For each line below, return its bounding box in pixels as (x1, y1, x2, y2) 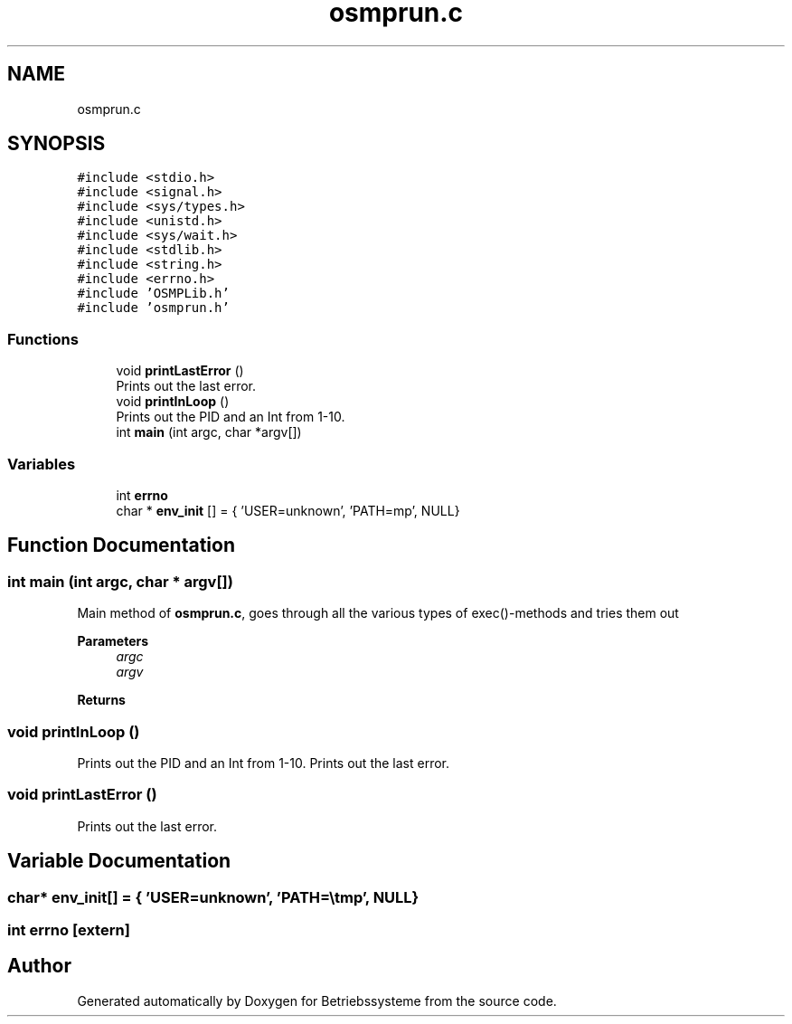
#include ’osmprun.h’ (77, 300, 230, 316)
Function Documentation (7, 534, 235, 557)
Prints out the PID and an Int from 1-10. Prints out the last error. (77, 754, 450, 771)
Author (7, 954, 71, 978)
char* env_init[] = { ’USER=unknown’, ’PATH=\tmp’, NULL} (7, 887, 420, 906)
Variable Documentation (7, 849, 231, 873)
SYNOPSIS (7, 132, 106, 156)
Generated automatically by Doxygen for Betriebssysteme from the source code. (77, 992, 557, 1009)
